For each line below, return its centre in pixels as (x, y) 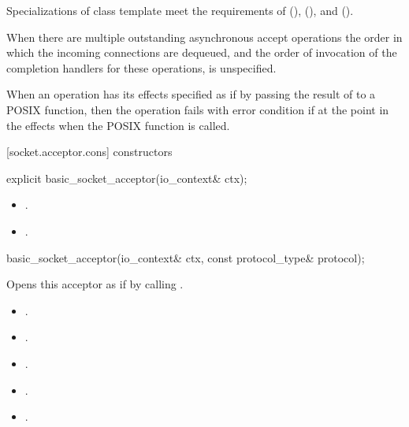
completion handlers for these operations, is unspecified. (141, 67)
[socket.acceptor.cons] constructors (89, 152)
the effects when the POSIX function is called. (118, 125)
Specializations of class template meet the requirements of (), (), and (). (180, 10)
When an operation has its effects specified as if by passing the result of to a (191, 94)
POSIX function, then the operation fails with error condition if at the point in (198, 109)
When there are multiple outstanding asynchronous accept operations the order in (204, 37)
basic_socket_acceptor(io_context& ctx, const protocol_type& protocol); (186, 257)
